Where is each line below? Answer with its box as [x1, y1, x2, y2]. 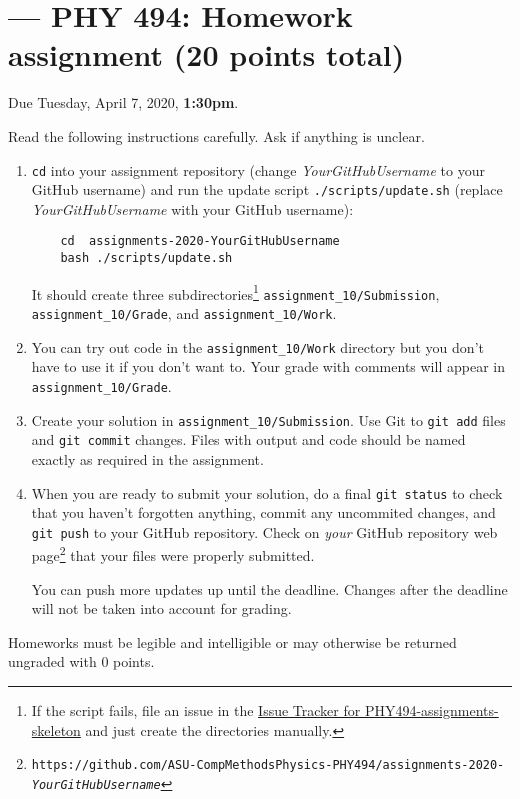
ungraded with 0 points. [8, 651, 155, 672]
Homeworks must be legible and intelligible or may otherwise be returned [8, 631, 457, 652]
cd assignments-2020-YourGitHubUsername [60, 234, 340, 249]
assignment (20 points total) [8, 34, 405, 75]
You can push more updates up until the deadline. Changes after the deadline [31, 578, 508, 599]
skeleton [31, 719, 81, 740]
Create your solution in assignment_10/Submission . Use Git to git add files [31, 409, 506, 430]
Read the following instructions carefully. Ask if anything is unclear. [8, 125, 425, 146]
